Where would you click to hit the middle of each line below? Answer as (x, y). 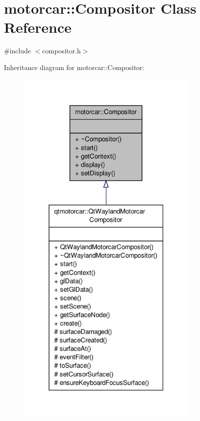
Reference (38, 27)
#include (18, 51)
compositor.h (61, 51)
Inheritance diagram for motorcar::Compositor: (74, 67)
